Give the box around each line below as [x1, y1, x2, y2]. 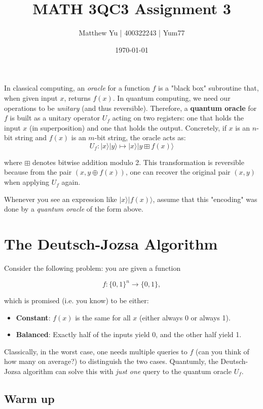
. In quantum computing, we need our [112, 92, 231, 103]
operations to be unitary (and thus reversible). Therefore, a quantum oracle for [4, 102, 257, 113]
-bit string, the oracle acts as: [94, 132, 186, 143]
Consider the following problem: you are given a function [4, 262, 181, 273]
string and [15, 132, 47, 143]
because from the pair [4, 167, 72, 177]
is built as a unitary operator [10, 112, 100, 123]
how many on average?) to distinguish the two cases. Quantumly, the [4, 356, 218, 366]
